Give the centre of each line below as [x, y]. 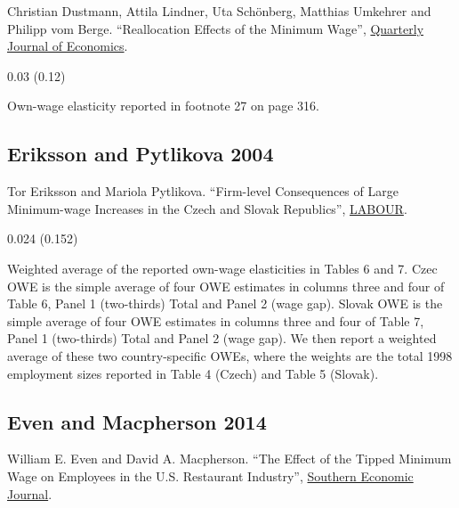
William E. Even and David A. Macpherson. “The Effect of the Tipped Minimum [229, 459]
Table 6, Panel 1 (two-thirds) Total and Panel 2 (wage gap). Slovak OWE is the [225, 303]
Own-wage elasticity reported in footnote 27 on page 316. [163, 106]
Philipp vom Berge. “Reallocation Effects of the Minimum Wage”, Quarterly [216, 28]
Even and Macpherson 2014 [137, 421]
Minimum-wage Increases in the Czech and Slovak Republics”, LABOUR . [207, 208]
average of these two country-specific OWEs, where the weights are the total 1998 [230, 355]
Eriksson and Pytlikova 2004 [141, 154]
